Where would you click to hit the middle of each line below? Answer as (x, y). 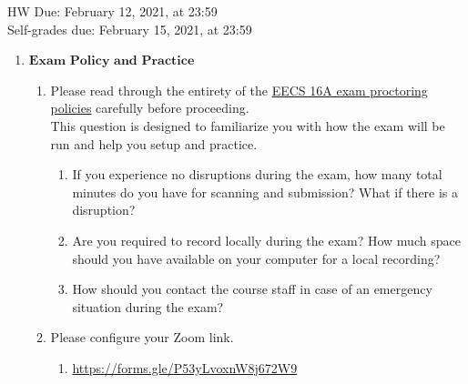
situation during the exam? (148, 306)
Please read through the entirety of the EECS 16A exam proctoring (239, 90)
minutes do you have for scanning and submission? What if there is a (265, 192)
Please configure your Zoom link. (142, 337)
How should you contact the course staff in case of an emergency (252, 289)
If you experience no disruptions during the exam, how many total (257, 174)
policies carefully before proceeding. (150, 108)
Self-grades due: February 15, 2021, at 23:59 (130, 29)
